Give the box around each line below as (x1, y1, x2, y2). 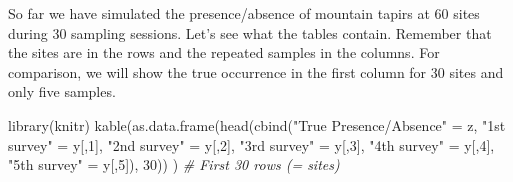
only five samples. (8, 81, 116, 102)
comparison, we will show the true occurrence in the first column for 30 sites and (8, 61, 504, 82)
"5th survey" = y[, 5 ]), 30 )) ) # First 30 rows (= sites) (8, 154, 340, 175)
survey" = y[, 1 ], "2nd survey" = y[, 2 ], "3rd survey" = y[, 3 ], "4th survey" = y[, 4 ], (8, 134, 495, 155)
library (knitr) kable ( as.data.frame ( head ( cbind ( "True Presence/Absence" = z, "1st (8, 114, 506, 135)
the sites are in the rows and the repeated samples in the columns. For (8, 42, 440, 63)
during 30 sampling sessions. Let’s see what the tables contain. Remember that (8, 22, 492, 43)
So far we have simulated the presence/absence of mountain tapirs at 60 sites (8, 3, 480, 23)
